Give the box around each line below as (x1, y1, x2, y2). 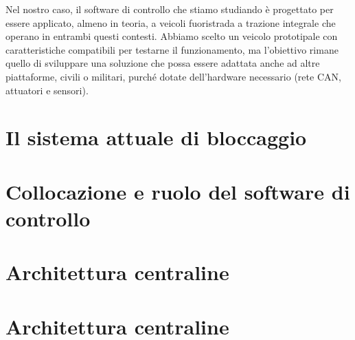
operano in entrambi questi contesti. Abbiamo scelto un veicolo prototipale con (5, 29, 338, 43)
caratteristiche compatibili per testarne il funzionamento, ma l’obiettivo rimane (5, 42, 339, 56)
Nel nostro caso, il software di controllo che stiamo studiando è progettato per (5, 2, 334, 16)
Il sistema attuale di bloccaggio (5, 123, 307, 151)
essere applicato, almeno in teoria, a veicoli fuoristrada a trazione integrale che (5, 15, 336, 30)
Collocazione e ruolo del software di (5, 177, 350, 205)
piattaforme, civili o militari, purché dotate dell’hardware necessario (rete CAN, (5, 69, 341, 83)
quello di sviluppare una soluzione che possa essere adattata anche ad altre (5, 56, 320, 70)
